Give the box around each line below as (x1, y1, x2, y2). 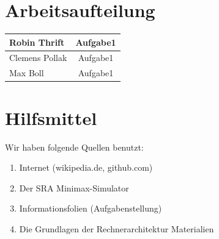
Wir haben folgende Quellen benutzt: (5, 140, 144, 153)
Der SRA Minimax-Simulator (19, 181, 129, 194)
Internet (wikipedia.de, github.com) (19, 161, 153, 174)
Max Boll (9, 66, 44, 79)
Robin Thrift (9, 35, 65, 48)
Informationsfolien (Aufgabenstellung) (19, 202, 162, 215)
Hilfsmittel (5, 105, 97, 130)
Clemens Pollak (9, 51, 67, 64)
